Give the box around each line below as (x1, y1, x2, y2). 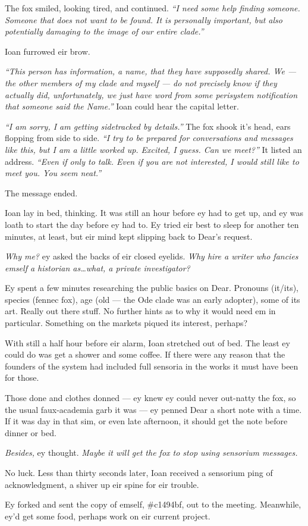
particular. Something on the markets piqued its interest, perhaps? (5, 317, 248, 329)
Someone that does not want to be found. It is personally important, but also (5, 13, 282, 26)
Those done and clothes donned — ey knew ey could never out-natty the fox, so (5, 392, 296, 404)
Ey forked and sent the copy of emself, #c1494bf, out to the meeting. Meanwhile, (5, 498, 301, 511)
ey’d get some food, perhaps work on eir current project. (5, 509, 210, 522)
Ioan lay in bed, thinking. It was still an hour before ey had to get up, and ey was (5, 206, 303, 219)
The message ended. (5, 186, 78, 199)
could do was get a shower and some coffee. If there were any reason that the (5, 348, 285, 361)
